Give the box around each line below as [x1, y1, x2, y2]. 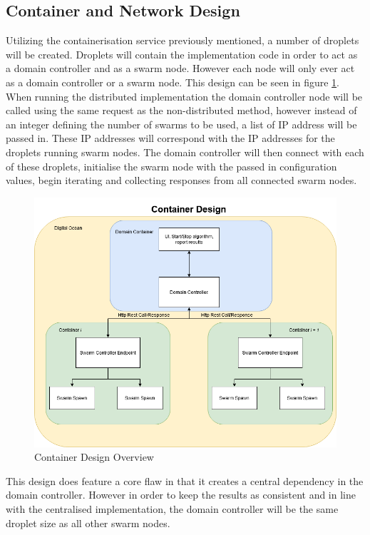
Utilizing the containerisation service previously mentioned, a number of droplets [6, 33, 359, 48]
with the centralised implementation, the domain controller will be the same [6, 501, 339, 516]
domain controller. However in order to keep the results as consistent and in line [6, 487, 356, 502]
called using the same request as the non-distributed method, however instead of [6, 103, 357, 118]
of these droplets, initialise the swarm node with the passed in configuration [6, 158, 337, 173]
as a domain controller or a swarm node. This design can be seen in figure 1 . [6, 74, 340, 89]
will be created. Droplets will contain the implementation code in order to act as [6, 46, 358, 61]
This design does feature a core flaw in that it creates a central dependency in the [6, 473, 364, 488]
